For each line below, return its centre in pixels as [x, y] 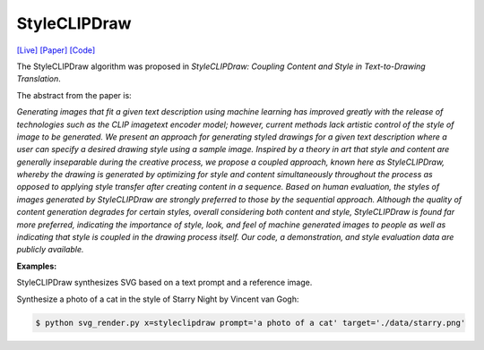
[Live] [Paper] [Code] [56, 50]
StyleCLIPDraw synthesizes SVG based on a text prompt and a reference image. [164, 283]
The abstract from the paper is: [74, 95]
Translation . [39, 79]
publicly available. [50, 250]
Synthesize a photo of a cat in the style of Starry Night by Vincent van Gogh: [158, 299]
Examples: [37, 266]
